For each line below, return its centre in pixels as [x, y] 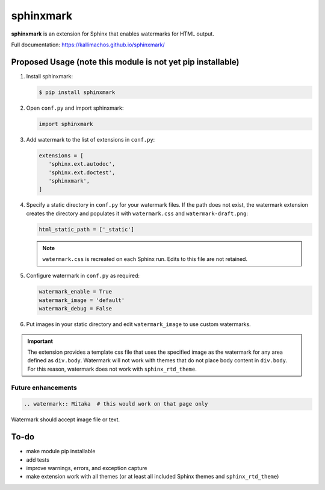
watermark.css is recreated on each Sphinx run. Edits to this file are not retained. [145, 259]
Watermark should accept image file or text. [66, 419]
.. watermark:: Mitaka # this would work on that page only [116, 404]
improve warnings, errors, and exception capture [87, 468]
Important [40, 341]
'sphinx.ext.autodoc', [82, 164]
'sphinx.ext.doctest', [82, 172]
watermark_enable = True [76, 292]
